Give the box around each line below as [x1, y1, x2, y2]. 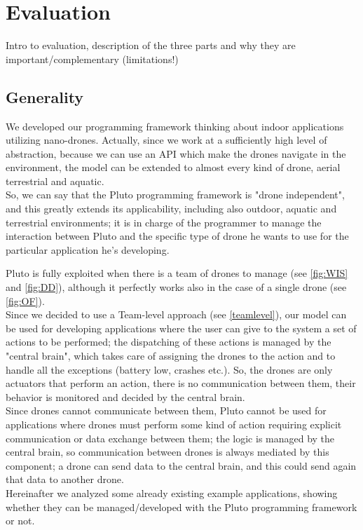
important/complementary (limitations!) [6, 51, 179, 66]
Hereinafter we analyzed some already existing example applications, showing [6, 485, 338, 500]
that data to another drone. [6, 472, 124, 487]
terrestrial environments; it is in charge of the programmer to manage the [6, 215, 322, 229]
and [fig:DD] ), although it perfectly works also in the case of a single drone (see [6, 280, 347, 294]
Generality [6, 86, 84, 107]
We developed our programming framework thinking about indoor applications [6, 118, 344, 133]
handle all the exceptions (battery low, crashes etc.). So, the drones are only [6, 362, 333, 376]
